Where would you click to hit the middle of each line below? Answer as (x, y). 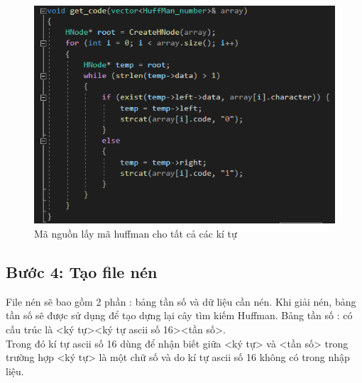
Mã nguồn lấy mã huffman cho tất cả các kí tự (136, 233)
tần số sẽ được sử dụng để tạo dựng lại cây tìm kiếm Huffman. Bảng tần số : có (179, 315)
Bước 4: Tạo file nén (82, 271)
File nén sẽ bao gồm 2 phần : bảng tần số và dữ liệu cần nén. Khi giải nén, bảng (181, 301)
